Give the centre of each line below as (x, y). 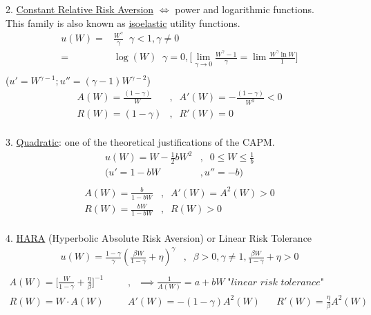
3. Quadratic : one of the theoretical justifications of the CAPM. (140, 142)
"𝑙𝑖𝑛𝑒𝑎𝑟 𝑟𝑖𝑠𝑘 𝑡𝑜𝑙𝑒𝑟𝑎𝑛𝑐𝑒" (276, 282)
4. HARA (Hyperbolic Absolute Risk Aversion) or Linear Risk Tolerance (159, 238)
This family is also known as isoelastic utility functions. (123, 22)
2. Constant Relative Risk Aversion (80, 9)
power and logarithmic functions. (245, 9)
